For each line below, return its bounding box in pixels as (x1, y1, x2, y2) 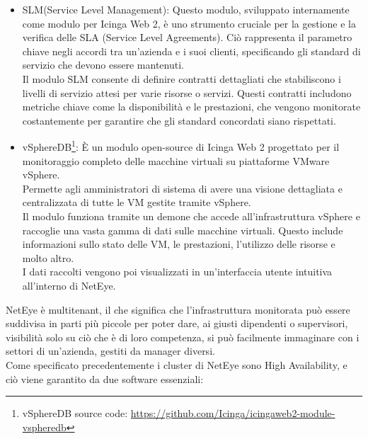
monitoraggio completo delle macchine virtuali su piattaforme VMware (22, 153, 330, 168)
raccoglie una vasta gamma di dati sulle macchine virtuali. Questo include (22, 222, 343, 237)
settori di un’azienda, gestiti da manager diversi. (6, 343, 215, 358)
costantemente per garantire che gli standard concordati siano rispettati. (22, 113, 336, 127)
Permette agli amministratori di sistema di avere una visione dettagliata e (22, 181, 343, 195)
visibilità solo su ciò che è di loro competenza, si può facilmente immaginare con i (6, 329, 360, 344)
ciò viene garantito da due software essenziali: (6, 371, 204, 386)
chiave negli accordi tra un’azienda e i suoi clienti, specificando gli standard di (22, 43, 361, 58)
